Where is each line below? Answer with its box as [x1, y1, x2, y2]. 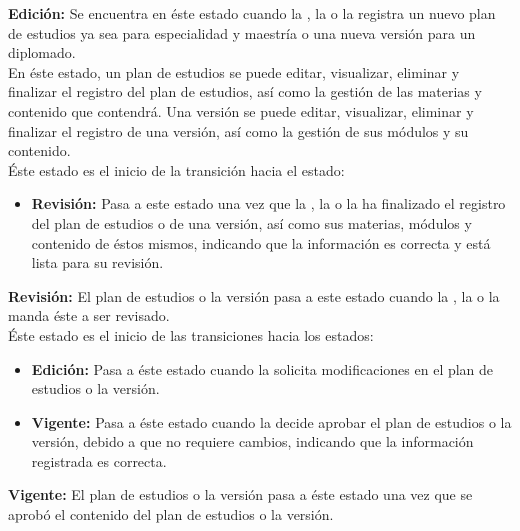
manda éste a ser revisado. [8, 305, 170, 326]
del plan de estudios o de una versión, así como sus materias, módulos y [31, 212, 472, 233]
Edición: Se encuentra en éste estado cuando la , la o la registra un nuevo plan [8, 3, 496, 23]
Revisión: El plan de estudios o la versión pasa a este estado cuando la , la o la [8, 285, 500, 306]
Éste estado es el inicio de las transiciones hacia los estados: [8, 324, 374, 345]
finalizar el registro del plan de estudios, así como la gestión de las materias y [8, 81, 482, 102]
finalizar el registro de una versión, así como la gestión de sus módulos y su [8, 120, 469, 141]
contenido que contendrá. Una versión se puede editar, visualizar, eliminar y [8, 100, 474, 121]
